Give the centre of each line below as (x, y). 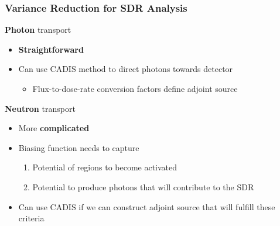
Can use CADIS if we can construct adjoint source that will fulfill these (147, 206)
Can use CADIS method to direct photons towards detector (126, 69)
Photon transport (38, 30)
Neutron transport (40, 108)
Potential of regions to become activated (105, 167)
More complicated (54, 128)
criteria (31, 218)
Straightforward (51, 49)
